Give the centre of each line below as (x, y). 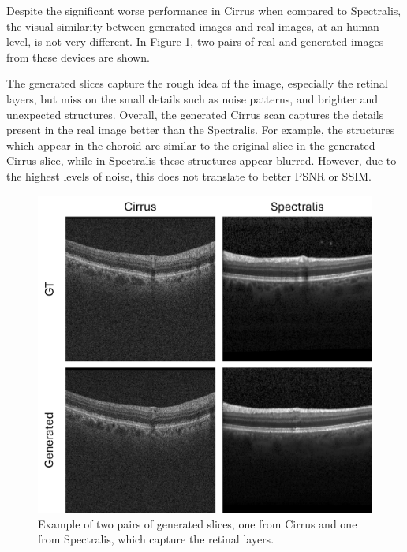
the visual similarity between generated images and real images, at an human (193, 26)
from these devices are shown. (78, 56)
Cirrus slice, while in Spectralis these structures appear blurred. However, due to (202, 160)
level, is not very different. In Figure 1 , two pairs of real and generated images (195, 41)
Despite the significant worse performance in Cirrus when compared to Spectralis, (204, 10)
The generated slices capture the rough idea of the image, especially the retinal (197, 83)
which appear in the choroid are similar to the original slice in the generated (191, 145)
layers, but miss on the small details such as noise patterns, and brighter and (192, 98)
